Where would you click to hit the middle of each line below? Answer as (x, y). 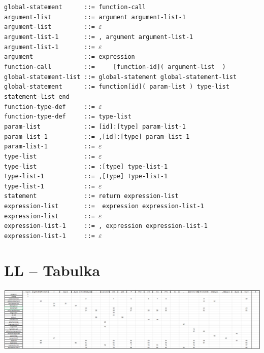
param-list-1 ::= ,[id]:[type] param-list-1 (97, 136)
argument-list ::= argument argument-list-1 (95, 17)
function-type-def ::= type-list (68, 117)
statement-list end (37, 96)
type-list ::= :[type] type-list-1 (86, 166)
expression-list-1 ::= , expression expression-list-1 (106, 226)
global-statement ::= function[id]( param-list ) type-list (117, 87)
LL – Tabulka (52, 270)
